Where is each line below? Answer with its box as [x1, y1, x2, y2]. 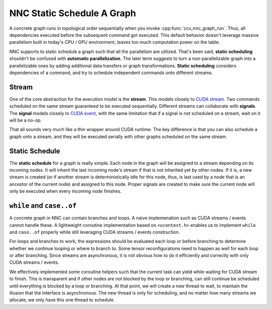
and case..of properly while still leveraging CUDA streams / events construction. [9, 229, 180, 235]
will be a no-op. [9, 117, 42, 123]
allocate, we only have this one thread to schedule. [9, 297, 115, 303]
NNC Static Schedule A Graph [9, 8, 136, 19]
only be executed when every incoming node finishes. [9, 188, 122, 194]
